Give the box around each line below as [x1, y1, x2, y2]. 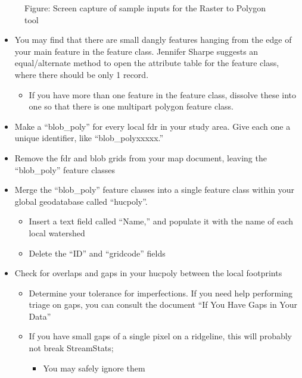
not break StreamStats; [29, 342, 114, 354]
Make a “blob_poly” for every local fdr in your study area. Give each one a [14, 120, 291, 132]
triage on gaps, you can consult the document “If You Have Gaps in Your [29, 298, 297, 311]
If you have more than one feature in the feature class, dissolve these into [29, 88, 297, 101]
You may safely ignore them [43, 361, 145, 374]
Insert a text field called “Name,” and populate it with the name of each [29, 215, 294, 227]
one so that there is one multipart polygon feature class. [29, 100, 234, 113]
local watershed [29, 226, 85, 239]
